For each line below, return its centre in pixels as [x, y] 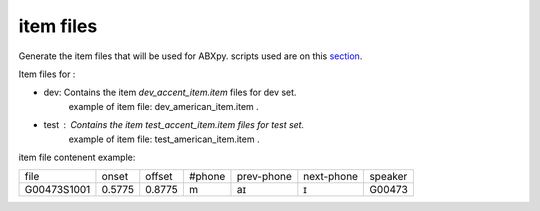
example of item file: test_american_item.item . [164, 139]
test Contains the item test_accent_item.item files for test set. [174, 125]
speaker [388, 177]
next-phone [331, 177]
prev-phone [264, 177]
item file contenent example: [77, 157]
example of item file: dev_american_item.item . [163, 106]
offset [159, 177]
